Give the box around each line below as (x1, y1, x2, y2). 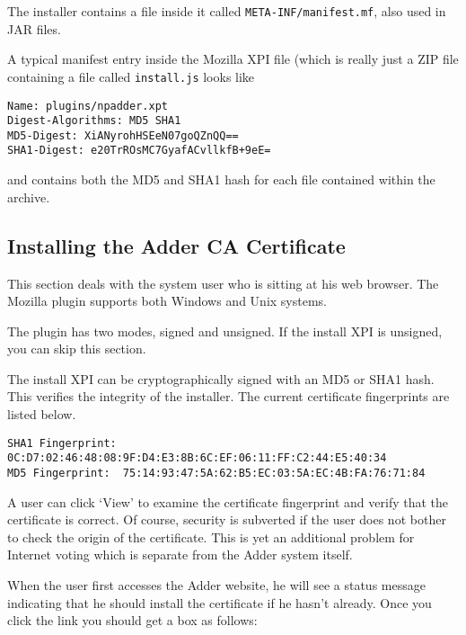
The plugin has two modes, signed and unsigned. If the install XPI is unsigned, (7, 321, 443, 340)
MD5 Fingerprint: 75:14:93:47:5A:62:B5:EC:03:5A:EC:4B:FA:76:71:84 (7, 466, 426, 479)
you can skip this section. (7, 339, 146, 358)
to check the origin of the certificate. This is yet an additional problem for (7, 527, 415, 546)
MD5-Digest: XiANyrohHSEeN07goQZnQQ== (7, 129, 239, 142)
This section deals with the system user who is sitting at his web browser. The (7, 273, 439, 292)
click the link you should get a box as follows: (7, 611, 258, 630)
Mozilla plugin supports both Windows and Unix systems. (7, 291, 327, 310)
